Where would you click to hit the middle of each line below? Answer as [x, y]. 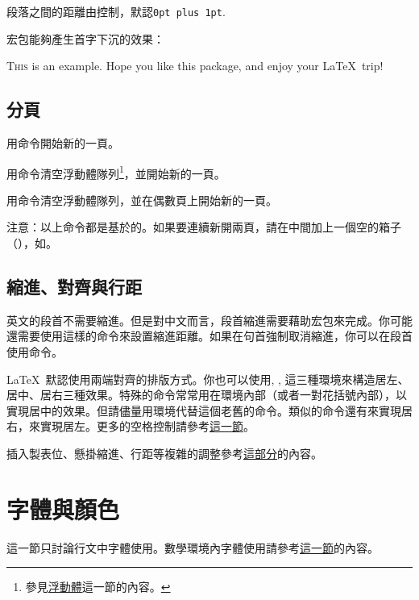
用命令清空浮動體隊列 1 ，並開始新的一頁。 [116, 172]
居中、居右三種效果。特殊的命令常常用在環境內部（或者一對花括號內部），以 [207, 395]
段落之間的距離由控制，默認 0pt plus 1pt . [116, 11]
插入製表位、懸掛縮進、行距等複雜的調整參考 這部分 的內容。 [164, 454]
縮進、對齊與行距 [74, 287]
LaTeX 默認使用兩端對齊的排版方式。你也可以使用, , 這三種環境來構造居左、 [208, 379]
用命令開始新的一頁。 [63, 143]
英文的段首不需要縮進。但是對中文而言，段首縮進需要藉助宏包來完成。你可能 [209, 320]
